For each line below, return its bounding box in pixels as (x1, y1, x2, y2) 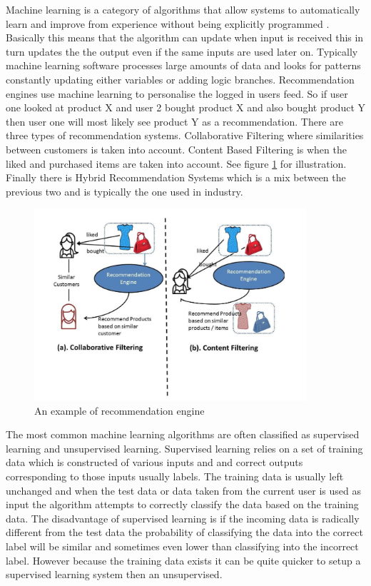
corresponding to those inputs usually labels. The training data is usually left (6, 468, 344, 483)
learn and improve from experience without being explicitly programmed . (6, 16, 330, 31)
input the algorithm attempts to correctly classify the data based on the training (6, 497, 359, 512)
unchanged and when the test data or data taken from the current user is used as (6, 483, 361, 497)
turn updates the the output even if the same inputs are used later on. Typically (6, 44, 358, 59)
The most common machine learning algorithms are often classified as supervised (6, 427, 360, 442)
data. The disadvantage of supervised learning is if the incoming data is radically (6, 510, 360, 525)
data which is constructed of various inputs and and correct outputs (6, 455, 303, 470)
